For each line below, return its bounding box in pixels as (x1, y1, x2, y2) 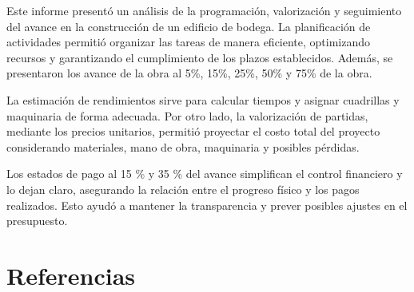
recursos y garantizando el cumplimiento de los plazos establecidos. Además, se (6, 49, 393, 65)
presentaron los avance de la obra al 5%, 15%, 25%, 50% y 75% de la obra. (6, 65, 372, 81)
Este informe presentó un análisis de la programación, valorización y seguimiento (6, 2, 402, 18)
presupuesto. (6, 212, 68, 229)
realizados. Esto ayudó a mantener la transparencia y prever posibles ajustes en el (6, 196, 408, 213)
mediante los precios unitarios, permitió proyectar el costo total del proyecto (6, 123, 380, 140)
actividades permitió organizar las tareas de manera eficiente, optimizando (6, 34, 371, 50)
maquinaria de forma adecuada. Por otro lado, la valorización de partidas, (6, 107, 368, 124)
